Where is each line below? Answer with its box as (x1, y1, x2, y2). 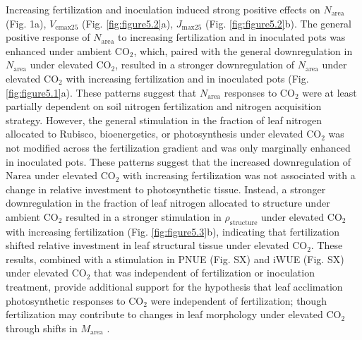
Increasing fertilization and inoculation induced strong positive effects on (6, 2, 320, 16)
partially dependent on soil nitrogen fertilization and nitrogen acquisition (6, 99, 322, 114)
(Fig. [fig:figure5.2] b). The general (205, 16, 351, 30)
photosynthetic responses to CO (6, 293, 144, 308)
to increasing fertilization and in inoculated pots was (118, 30, 346, 44)
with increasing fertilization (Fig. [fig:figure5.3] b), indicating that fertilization (6, 224, 340, 238)
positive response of (6, 30, 90, 44)
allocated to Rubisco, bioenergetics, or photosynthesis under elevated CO (6, 126, 322, 141)
